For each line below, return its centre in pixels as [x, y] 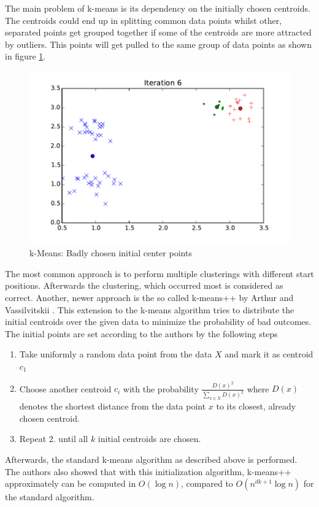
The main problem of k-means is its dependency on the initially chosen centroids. [158, 8]
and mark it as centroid [269, 354]
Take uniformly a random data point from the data [116, 354]
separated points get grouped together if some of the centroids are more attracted [158, 32]
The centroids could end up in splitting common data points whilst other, [144, 20]
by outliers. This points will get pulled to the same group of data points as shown [158, 44]
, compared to [207, 483]
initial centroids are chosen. [149, 439]
